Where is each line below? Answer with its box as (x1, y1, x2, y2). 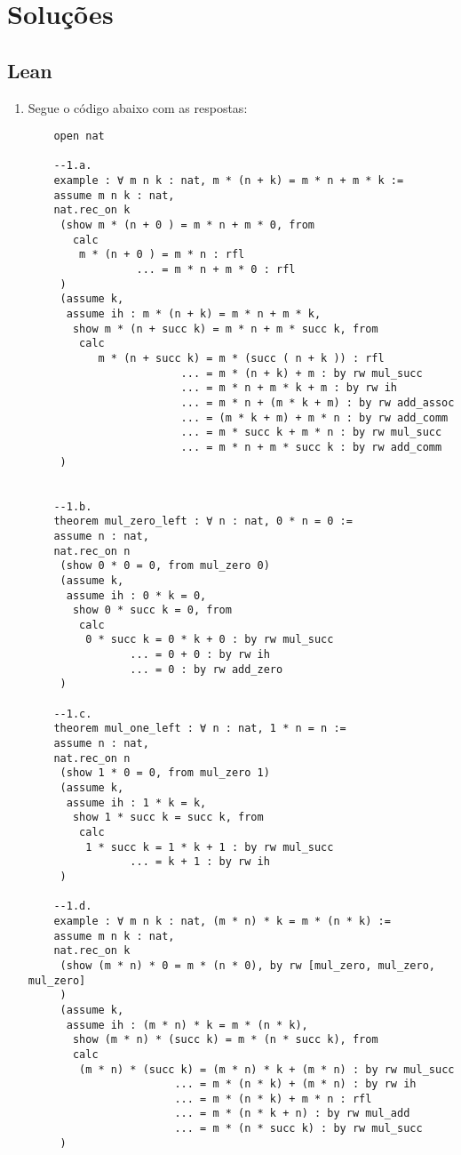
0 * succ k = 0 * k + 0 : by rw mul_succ (85, 633, 334, 646)
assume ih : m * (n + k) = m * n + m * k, (66, 308, 322, 321)
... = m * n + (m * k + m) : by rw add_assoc (180, 396, 455, 409)
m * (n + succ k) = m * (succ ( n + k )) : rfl (98, 352, 385, 365)
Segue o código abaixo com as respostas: (28, 98, 248, 116)
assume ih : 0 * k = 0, (66, 589, 207, 602)
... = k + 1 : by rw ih (130, 855, 270, 869)
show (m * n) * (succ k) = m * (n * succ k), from (72, 1033, 378, 1047)
